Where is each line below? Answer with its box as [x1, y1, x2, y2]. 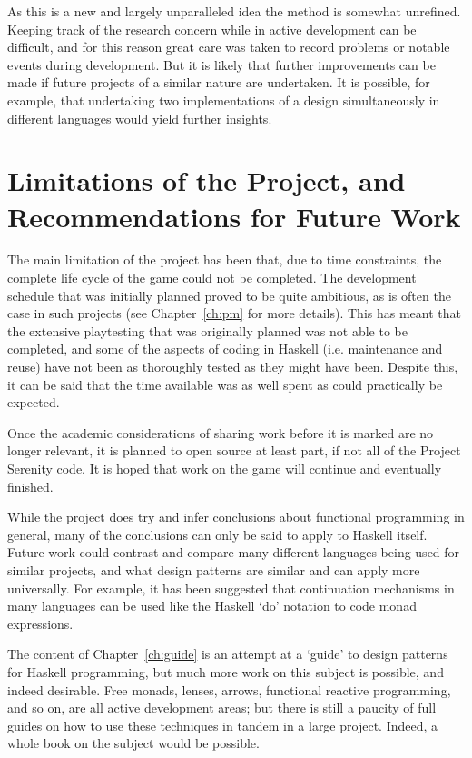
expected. [7, 393, 60, 412]
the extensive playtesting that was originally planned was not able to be [7, 321, 408, 340]
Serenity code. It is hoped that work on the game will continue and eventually [7, 459, 442, 477]
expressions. [7, 613, 74, 633]
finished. [7, 476, 54, 495]
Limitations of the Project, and [7, 162, 406, 199]
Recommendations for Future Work [7, 197, 461, 234]
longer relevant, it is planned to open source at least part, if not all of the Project [7, 441, 461, 460]
